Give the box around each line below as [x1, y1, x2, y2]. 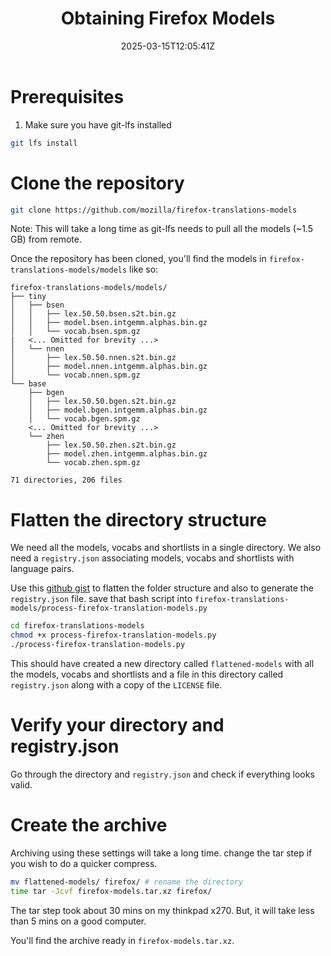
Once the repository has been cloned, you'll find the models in [10, 253, 267, 265]
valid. [10, 778, 33, 791]
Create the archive [10, 814, 168, 837]
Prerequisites [10, 85, 125, 108]
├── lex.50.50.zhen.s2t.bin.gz [46, 440, 177, 451]
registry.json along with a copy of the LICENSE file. [10, 678, 223, 691]
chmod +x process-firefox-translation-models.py [10, 630, 217, 641]
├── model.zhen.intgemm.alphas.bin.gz [46, 449, 208, 459]
